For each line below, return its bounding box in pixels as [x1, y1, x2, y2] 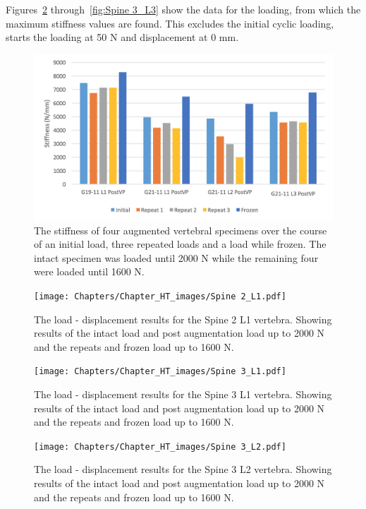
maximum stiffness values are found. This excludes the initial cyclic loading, [6, 16, 334, 30]
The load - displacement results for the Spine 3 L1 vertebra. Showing [34, 387, 332, 402]
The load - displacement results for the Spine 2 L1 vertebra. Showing [34, 311, 332, 326]
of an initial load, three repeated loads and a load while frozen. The [34, 236, 327, 251]
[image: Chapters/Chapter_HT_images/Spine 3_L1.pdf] [34, 366, 286, 377]
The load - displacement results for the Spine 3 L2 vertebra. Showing [34, 462, 332, 477]
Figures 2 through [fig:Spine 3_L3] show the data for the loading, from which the [6, 2, 361, 16]
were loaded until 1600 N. [34, 264, 145, 279]
